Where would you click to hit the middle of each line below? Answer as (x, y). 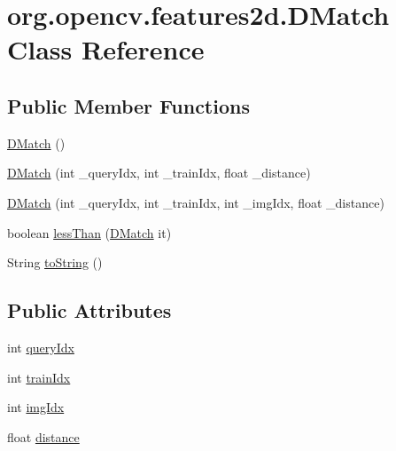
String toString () (55, 262)
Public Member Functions (128, 105)
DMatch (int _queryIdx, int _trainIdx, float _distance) (159, 173)
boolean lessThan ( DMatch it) (89, 232)
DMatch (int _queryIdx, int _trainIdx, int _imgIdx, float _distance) (196, 202)
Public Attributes (89, 310)
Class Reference (106, 49)
